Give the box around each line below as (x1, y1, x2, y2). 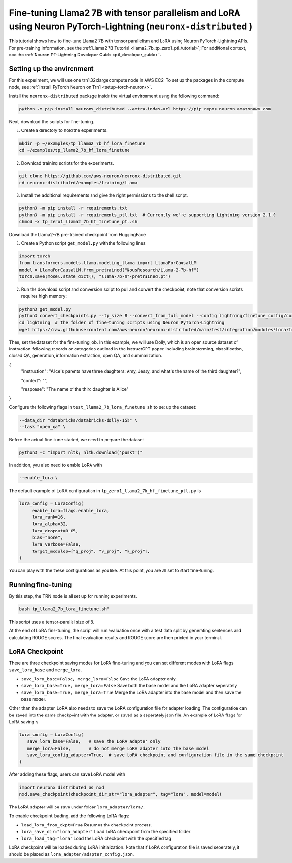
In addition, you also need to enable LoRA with (9, 462, 102, 468)
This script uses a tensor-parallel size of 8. (9, 619, 95, 625)
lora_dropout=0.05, (32, 528, 79, 533)
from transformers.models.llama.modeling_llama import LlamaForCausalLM (19, 260, 197, 266)
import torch (19, 254, 51, 259)
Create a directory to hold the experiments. (21, 128, 108, 133)
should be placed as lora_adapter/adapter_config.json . (9, 851, 134, 857)
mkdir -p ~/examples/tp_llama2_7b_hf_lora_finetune (19, 141, 146, 146)
